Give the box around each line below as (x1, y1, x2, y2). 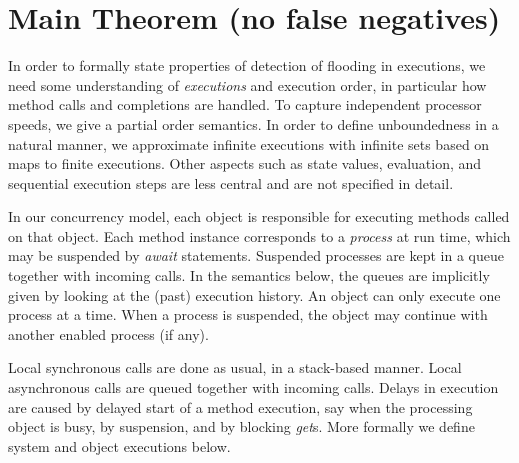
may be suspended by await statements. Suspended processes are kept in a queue (8, 245, 504, 266)
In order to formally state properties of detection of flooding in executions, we (8, 55, 486, 76)
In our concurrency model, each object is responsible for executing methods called (8, 206, 510, 227)
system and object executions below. (8, 435, 231, 456)
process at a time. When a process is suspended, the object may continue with (8, 304, 488, 325)
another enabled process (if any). (8, 323, 209, 344)
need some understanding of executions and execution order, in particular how (8, 74, 487, 95)
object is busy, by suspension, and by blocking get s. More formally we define (8, 416, 475, 437)
